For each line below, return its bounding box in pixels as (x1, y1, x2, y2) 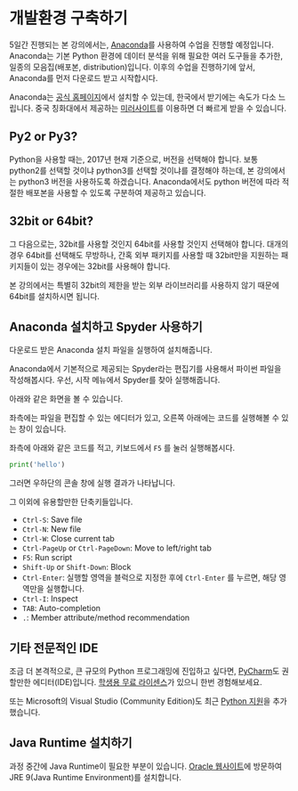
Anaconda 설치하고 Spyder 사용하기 (9, 319, 203, 334)
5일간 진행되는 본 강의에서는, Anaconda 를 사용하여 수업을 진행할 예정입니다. (9, 39, 274, 50)
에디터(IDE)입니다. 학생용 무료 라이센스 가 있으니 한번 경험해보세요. (32, 677, 262, 688)
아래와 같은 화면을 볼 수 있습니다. (9, 394, 124, 404)
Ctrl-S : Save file (21, 514, 83, 526)
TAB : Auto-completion (21, 603, 101, 614)
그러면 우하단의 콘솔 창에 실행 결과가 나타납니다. (9, 477, 176, 488)
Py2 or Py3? (9, 129, 78, 144)
